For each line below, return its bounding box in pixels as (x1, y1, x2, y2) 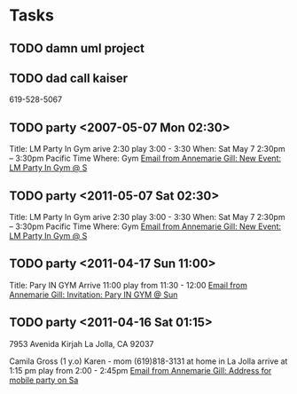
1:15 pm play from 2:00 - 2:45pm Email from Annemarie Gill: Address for (9, 365, 272, 375)
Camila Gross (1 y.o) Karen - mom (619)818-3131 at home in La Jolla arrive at (9, 356, 288, 366)
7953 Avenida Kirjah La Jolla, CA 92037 (9, 338, 154, 349)
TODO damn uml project (9, 41, 145, 56)
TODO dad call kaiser (9, 70, 129, 85)
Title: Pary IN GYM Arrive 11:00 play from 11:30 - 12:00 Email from (9, 280, 248, 290)
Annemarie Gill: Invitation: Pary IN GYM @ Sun (9, 289, 178, 300)
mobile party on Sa (9, 374, 79, 385)
